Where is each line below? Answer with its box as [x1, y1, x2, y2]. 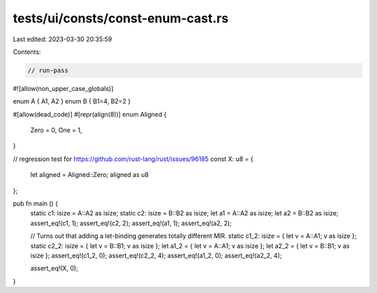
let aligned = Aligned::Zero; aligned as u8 [30, 171, 149, 179]
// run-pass [27, 66, 69, 74]
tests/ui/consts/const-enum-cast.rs [13, 10, 229, 26]
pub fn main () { [13, 199, 59, 208]
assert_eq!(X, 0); [30, 264, 78, 273]
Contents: [13, 48, 41, 56]
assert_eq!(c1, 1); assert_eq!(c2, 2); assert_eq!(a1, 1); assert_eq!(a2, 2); [30, 219, 232, 227]
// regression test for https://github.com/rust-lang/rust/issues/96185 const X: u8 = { [13, 155, 254, 163]
